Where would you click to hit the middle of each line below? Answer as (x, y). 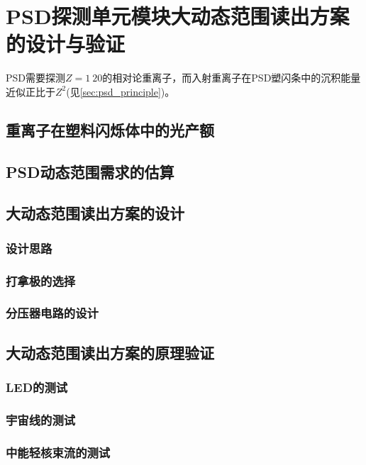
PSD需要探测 (36, 78)
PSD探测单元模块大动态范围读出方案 (178, 16)
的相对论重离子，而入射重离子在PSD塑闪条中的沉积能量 (232, 78)
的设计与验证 (66, 44)
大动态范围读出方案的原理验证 (110, 352)
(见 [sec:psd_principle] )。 (121, 91)
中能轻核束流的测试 (58, 452)
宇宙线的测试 (41, 419)
